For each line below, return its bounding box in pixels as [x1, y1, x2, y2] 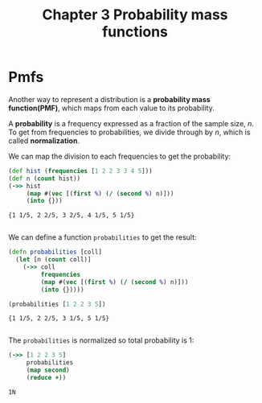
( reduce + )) [26, 374, 67, 382]
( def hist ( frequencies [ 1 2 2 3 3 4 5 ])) [8, 167, 153, 175]
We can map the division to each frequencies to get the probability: [8, 151, 231, 161]
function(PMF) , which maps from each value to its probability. [8, 103, 215, 113]
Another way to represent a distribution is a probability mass [8, 94, 211, 104]
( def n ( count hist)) [8, 175, 81, 183]
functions [101, 23, 169, 41]
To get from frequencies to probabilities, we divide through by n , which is [8, 127, 251, 137]
